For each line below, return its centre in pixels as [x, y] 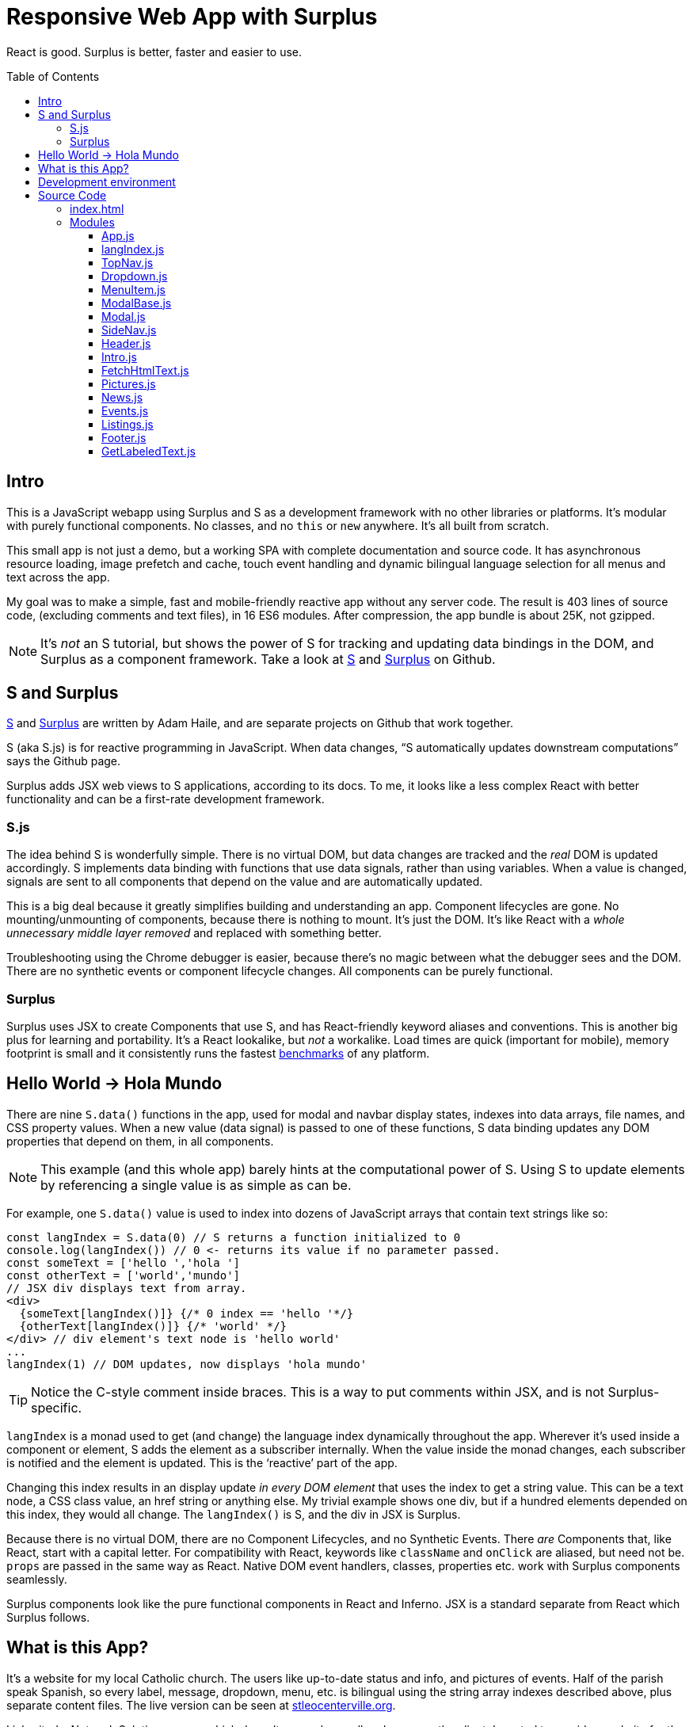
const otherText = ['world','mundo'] [124, 1275]
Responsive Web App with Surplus [192, 17]
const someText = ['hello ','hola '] [124, 1262]
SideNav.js [129, 330]
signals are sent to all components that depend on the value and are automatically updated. [245, 882]
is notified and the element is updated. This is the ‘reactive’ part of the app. [202, 1462]
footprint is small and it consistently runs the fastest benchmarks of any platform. [218, 1053]
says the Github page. [64, 761]
